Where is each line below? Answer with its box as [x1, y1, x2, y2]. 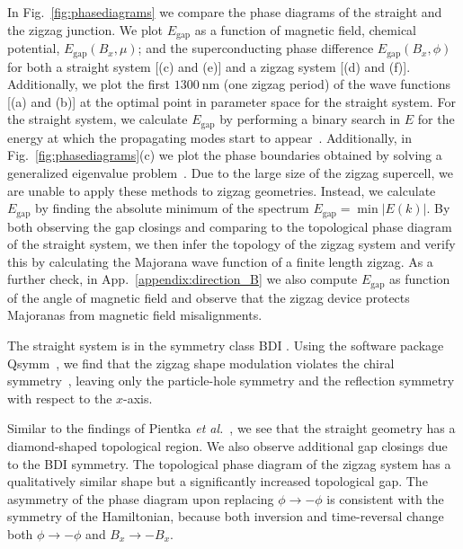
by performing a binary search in [219, 110, 401, 128]
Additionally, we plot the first [7, 75, 170, 93]
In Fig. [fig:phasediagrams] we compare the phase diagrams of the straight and [7, 3, 442, 21]
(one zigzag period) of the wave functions [223, 75, 450, 93]
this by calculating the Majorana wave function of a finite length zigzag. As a [7, 252, 433, 270]
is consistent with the [326, 489, 444, 508]
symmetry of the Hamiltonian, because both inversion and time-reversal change [7, 507, 444, 526]
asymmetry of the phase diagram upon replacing [7, 489, 274, 508]
